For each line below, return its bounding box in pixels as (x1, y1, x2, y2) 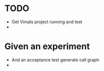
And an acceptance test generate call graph (11, 57, 100, 63)
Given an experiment (4, 41, 90, 52)
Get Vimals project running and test (11, 19, 83, 25)
